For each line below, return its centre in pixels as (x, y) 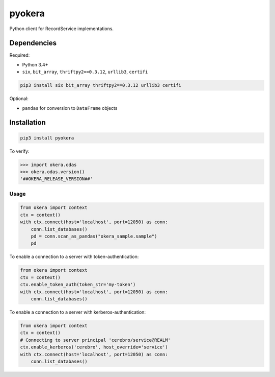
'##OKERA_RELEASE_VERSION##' (57, 179)
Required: (20, 55)
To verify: (19, 151)
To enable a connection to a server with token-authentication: (74, 257)
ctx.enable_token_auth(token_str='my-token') (78, 285)
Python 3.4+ (35, 64)
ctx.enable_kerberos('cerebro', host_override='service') (94, 347)
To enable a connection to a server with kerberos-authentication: (78, 312)
